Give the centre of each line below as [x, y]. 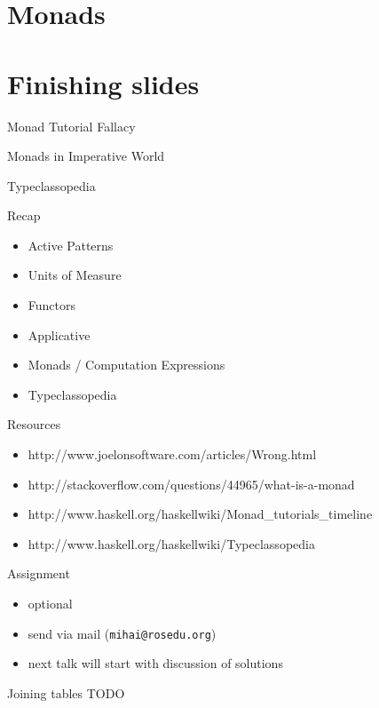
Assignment [39, 573]
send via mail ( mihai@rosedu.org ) [122, 633]
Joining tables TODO [66, 692]
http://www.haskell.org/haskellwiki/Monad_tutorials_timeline [200, 514]
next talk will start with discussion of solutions [155, 663]
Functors [52, 305]
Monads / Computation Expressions [126, 365]
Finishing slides [103, 83]
